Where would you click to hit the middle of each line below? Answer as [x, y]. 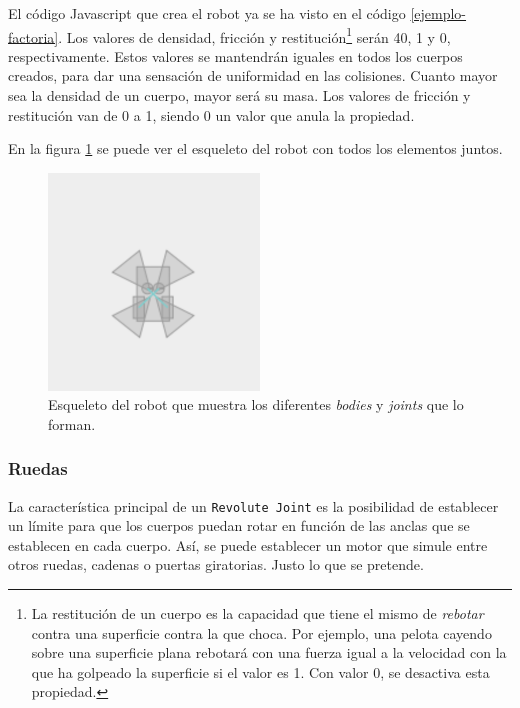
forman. [72, 423]
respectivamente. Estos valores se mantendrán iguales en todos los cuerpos [235, 55]
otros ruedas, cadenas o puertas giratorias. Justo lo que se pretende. [216, 564]
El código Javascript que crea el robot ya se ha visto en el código [207, 13]
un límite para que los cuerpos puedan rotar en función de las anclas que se [239, 525]
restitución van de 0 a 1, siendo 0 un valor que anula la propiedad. [211, 114]
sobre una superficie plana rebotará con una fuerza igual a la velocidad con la [269, 652]
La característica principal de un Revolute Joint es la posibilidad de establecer [253, 505]
